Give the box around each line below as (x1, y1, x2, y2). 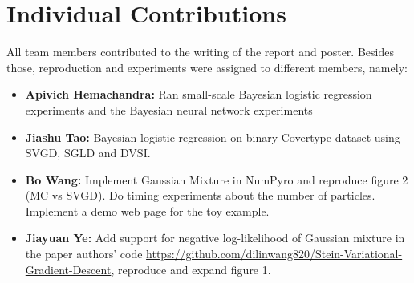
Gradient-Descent (25, 261, 112, 277)
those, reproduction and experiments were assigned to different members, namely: (6, 59, 408, 75)
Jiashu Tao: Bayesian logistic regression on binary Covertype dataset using (25, 128, 400, 145)
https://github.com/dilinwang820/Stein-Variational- (146, 245, 403, 262)
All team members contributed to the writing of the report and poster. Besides (6, 43, 394, 60)
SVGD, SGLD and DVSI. (25, 144, 151, 161)
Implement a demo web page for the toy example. (25, 202, 270, 219)
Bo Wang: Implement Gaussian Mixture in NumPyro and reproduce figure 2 (25, 171, 408, 188)
